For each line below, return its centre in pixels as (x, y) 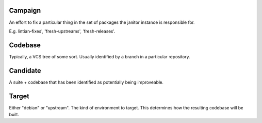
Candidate (25, 70)
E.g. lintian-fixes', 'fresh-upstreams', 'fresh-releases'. (62, 31)
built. (14, 115)
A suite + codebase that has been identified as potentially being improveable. (86, 82)
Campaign (25, 10)
